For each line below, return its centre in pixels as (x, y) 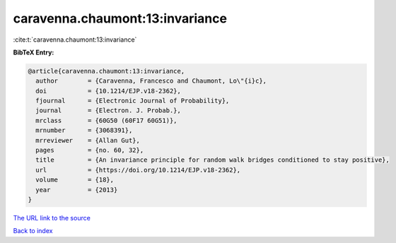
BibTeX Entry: (34, 52)
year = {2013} (77, 190)
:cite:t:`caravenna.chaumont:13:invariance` (75, 40)
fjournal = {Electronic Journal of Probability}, (133, 101)
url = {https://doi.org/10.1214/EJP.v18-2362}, (138, 170)
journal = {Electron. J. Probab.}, (109, 111)
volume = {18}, (75, 180)
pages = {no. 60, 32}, (90, 150)
